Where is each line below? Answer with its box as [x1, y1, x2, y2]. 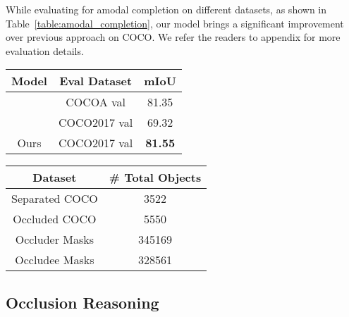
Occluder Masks [15, 231, 94, 248]
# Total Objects [109, 169, 202, 186]
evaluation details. [6, 43, 84, 58]
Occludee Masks [15, 251, 94, 268]
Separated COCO [11, 190, 98, 207]
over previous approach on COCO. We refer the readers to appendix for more [6, 30, 341, 44]
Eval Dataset [59, 73, 133, 89]
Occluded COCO [13, 211, 97, 228]
